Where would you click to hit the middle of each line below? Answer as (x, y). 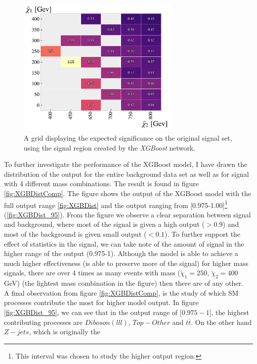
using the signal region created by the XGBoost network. (110, 147)
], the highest (229, 312)
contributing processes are (43, 322)
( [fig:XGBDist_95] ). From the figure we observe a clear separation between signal (128, 214)
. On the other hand (221, 322)
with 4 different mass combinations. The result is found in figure (102, 183)
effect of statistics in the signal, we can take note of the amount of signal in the (124, 243)
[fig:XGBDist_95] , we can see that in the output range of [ (93, 312)
